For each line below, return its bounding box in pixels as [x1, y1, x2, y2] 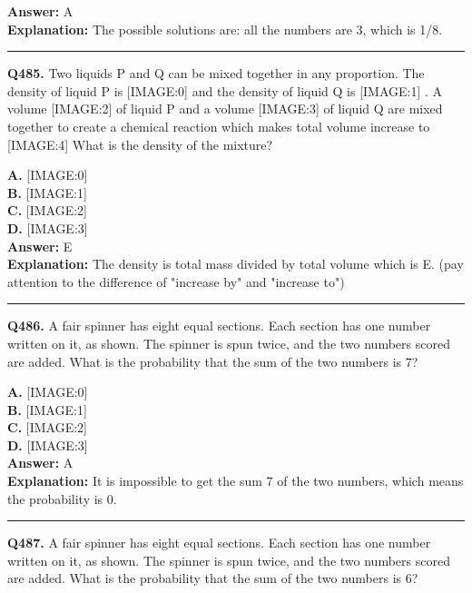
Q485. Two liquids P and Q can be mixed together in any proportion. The [7, 64, 425, 83]
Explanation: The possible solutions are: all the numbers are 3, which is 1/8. [7, 19, 443, 38]
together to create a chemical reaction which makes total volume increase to [7, 116, 430, 135]
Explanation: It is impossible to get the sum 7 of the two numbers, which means [7, 471, 464, 490]
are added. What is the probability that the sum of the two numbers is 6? [7, 568, 418, 588]
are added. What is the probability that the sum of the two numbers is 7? [7, 351, 418, 371]
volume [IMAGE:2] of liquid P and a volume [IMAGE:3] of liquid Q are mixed [7, 99, 443, 118]
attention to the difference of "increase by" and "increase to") [7, 272, 345, 291]
